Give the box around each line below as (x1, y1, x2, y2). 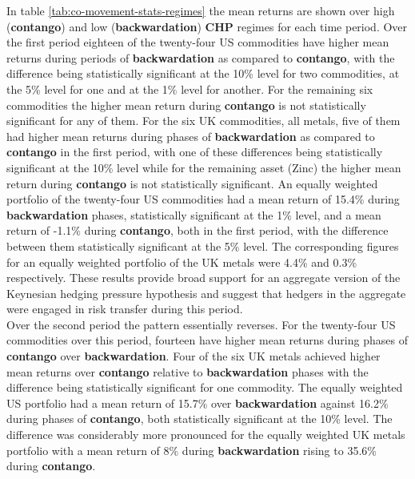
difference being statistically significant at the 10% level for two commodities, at (6, 65, 400, 82)
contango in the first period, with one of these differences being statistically (6, 143, 383, 160)
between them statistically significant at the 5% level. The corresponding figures (6, 237, 399, 254)
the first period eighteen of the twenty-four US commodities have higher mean (6, 34, 389, 50)
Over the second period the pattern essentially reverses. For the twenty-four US (6, 316, 396, 332)
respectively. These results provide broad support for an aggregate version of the (6, 269, 401, 286)
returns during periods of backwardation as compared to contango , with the (6, 49, 395, 66)
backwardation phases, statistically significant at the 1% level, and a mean (6, 206, 381, 223)
